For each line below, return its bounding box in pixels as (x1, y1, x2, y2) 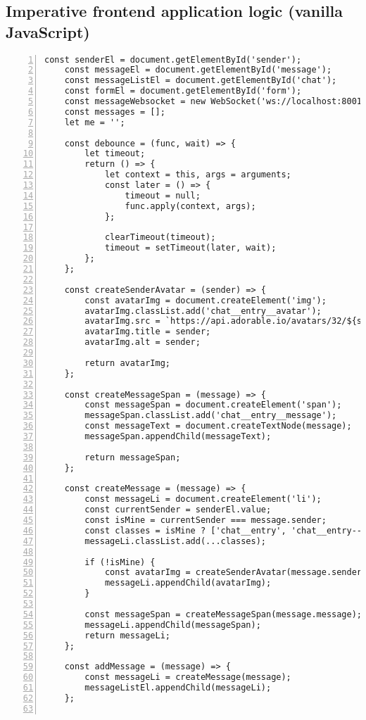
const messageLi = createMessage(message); (84, 672, 291, 683)
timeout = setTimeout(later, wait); (104, 243, 277, 253)
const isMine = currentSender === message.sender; (84, 515, 327, 526)
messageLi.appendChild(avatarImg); (104, 578, 272, 588)
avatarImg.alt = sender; (84, 337, 201, 348)
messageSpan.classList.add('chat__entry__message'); (84, 410, 337, 421)
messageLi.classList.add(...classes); (84, 536, 266, 546)
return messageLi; (84, 630, 170, 640)
